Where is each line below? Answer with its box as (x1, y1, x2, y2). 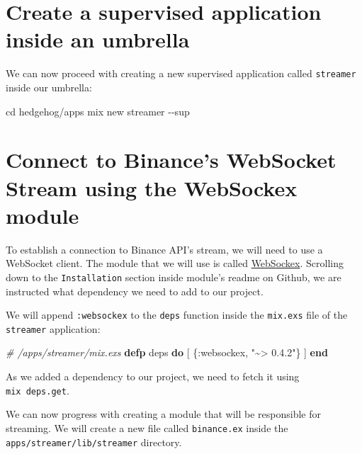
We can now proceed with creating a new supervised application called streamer (6, 66, 356, 81)
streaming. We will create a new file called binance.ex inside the (6, 420, 288, 435)
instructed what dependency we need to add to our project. (6, 283, 264, 298)
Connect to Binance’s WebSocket (6, 145, 336, 174)
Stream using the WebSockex (6, 173, 298, 202)
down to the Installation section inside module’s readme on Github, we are (6, 269, 341, 284)
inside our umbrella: (6, 79, 92, 94)
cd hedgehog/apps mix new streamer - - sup (6, 103, 190, 118)
